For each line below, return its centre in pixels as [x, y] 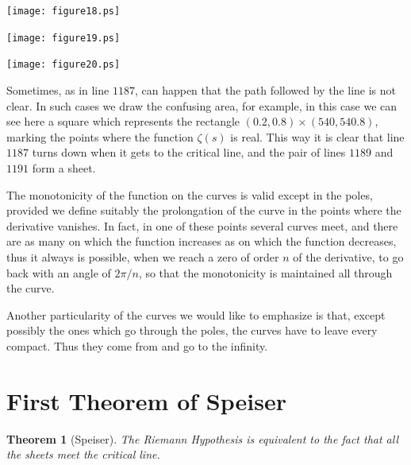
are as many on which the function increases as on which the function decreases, [202, 241]
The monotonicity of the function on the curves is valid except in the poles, [190, 194]
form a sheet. [64, 167]
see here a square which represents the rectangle [123, 121]
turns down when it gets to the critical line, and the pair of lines [189, 152]
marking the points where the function [100, 136]
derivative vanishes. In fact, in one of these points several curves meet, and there [202, 225]
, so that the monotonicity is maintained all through [265, 272]
